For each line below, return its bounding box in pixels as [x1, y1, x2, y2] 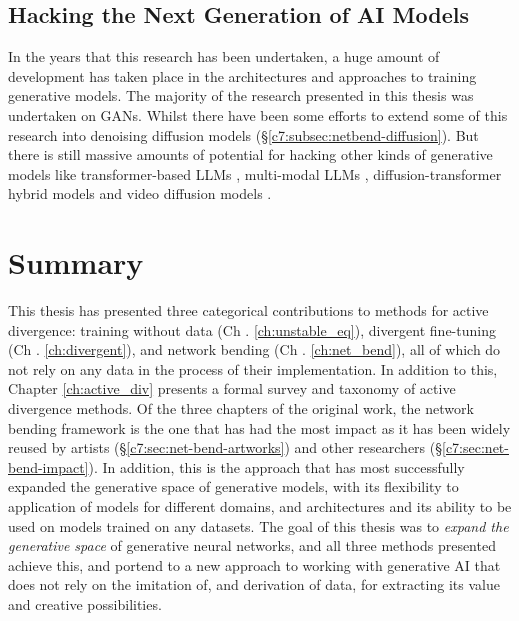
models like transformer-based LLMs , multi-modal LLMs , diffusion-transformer [8, 163, 502, 184]
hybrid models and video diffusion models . [8, 183, 272, 204]
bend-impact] [8, 456, 89, 477]
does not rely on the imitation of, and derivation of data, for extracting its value [8, 574, 500, 595]
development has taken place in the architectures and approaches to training [8, 65, 477, 86]
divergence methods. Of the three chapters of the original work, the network [8, 398, 474, 419]
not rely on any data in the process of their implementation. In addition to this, [8, 358, 498, 379]
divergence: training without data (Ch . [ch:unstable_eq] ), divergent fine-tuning [8, 319, 496, 340]
